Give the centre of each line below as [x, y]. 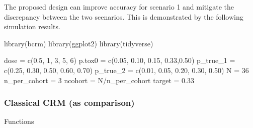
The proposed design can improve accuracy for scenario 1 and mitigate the [119, 7]
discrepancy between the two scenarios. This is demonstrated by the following [124, 16]
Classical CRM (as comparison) [69, 103]
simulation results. [32, 26]
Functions [19, 121]
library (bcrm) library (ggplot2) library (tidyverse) [79, 43]
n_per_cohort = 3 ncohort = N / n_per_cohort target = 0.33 [99, 80]
